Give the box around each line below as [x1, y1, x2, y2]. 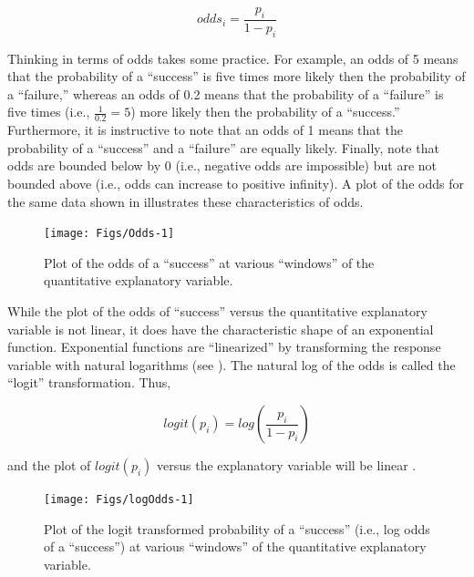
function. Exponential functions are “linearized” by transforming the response [7, 337, 441, 356]
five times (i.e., [7, 102, 90, 121]
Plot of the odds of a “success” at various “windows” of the [44, 252, 375, 272]
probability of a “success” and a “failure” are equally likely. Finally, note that [7, 138, 439, 157]
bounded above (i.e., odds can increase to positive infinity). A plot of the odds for [7, 174, 464, 193]
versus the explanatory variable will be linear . [157, 456, 417, 475]
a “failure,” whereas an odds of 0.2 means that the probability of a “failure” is [7, 84, 444, 103]
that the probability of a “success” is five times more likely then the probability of [7, 67, 466, 86]
